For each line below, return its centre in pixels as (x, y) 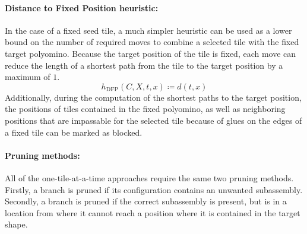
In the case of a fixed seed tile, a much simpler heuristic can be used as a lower (148, 30)
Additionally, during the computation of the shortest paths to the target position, (153, 97)
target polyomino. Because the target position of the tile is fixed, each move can (151, 53)
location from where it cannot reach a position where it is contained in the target (153, 212)
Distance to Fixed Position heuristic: (82, 7)
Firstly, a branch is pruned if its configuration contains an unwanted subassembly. (154, 189)
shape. (16, 224)
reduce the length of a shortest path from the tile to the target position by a (144, 65)
